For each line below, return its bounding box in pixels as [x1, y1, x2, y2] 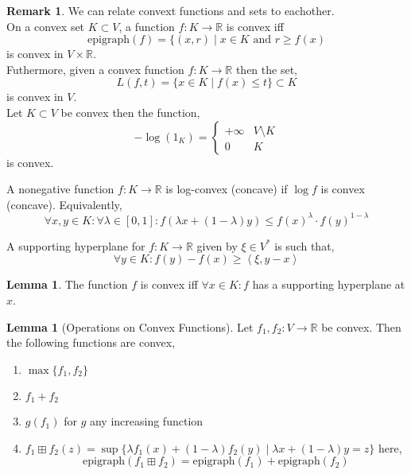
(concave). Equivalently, [6, 196, 122, 212]
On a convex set [6, 17, 85, 34]
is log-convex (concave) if [165, 181, 288, 197]
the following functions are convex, [6, 334, 176, 351]
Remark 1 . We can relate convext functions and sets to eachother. [6, 2, 335, 18]
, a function [118, 17, 175, 34]
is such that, [274, 237, 335, 254]
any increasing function [89, 413, 204, 429]
